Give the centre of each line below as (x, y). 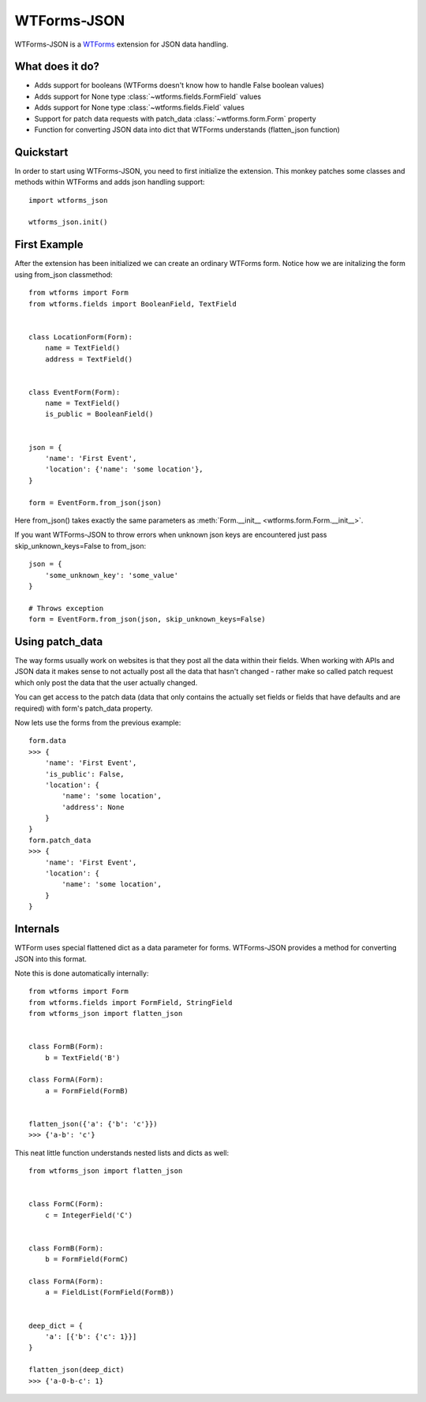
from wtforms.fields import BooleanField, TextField (133, 304)
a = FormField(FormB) (87, 1091)
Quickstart (41, 152)
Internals (37, 929)
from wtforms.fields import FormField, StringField (131, 1002)
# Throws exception (66, 608)
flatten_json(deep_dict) (77, 1370)
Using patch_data (59, 641)
